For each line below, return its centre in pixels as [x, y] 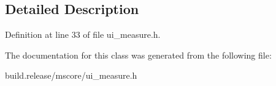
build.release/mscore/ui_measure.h [71, 75]
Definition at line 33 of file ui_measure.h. [83, 34]
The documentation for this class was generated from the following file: [138, 55]
